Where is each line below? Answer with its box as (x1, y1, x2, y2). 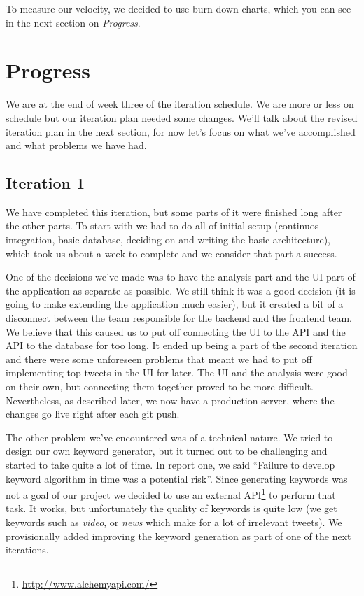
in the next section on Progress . (6, 15, 141, 29)
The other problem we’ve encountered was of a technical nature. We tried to (6, 430, 333, 444)
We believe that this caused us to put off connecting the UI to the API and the (6, 324, 346, 339)
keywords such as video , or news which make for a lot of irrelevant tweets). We (6, 515, 342, 530)
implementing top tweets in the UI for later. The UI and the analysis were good (6, 365, 348, 380)
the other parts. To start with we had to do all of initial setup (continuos (6, 218, 319, 233)
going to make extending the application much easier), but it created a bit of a (6, 297, 344, 311)
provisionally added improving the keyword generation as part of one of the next (6, 528, 351, 543)
